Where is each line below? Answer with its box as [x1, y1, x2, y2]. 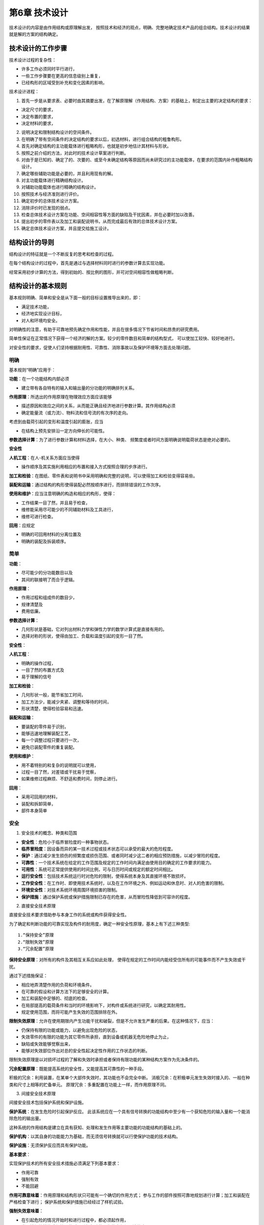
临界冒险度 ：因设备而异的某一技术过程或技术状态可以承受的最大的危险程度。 [21, 846, 176, 852]
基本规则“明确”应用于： [9, 367, 56, 372]
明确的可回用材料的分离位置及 [21, 532, 82, 538]
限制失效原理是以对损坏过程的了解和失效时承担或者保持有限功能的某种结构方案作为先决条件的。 [9, 1056, 202, 1063]
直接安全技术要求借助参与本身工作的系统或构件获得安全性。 [9, 912, 129, 918]
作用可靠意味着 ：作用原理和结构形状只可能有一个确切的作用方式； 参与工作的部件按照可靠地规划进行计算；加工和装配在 [9, 1192, 250, 1198]
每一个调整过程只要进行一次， [21, 737, 82, 743]
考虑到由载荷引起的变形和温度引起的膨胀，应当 [9, 419, 104, 425]
